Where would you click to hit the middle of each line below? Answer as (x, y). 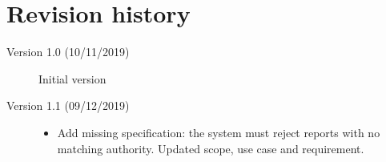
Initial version (72, 78)
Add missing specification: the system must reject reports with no (219, 132)
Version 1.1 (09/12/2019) (68, 105)
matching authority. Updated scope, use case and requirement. (211, 148)
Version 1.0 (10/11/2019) (68, 52)
